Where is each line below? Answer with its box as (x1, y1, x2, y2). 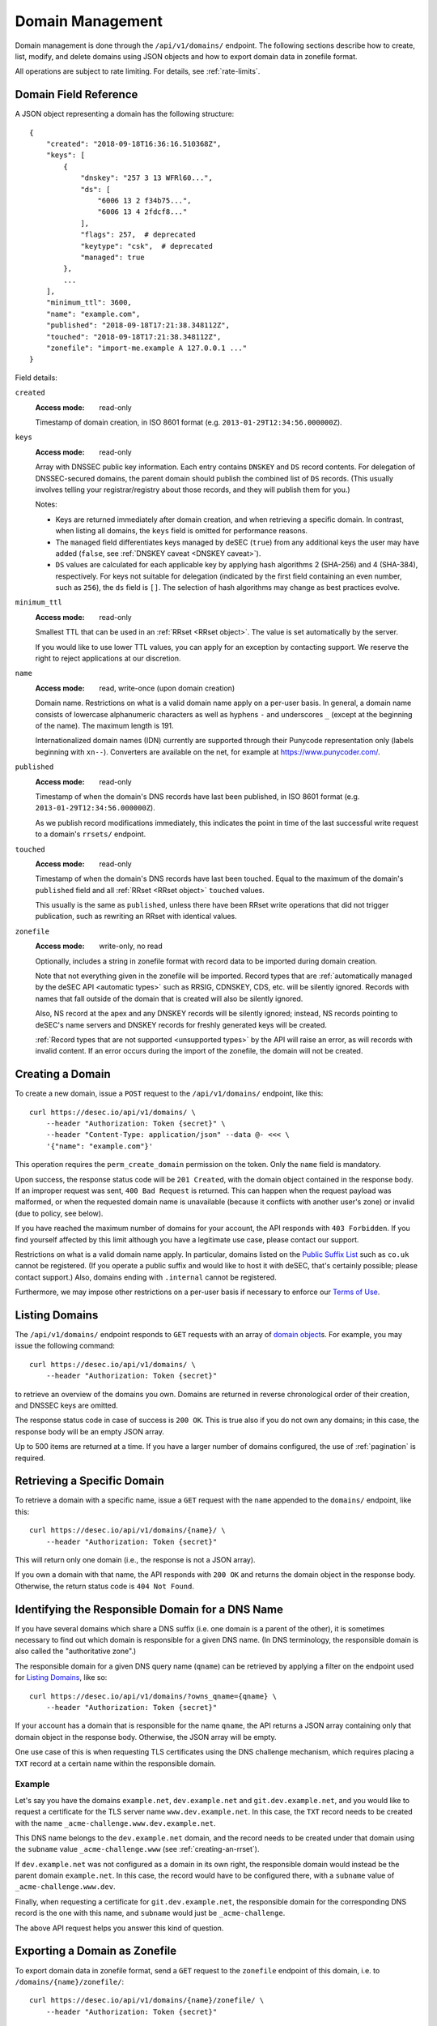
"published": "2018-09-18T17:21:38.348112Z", (45, 321, 231, 330)
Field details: (15, 373, 58, 383)
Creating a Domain (15, 1067, 111, 1081)
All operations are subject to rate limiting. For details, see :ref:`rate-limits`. (15, 66, 261, 76)
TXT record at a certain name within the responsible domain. (15, 1759, 216, 1768)
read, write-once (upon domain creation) (99, 683, 235, 693)
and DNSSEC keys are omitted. (15, 1400, 119, 1410)
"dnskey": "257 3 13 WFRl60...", (80, 173, 214, 182)
